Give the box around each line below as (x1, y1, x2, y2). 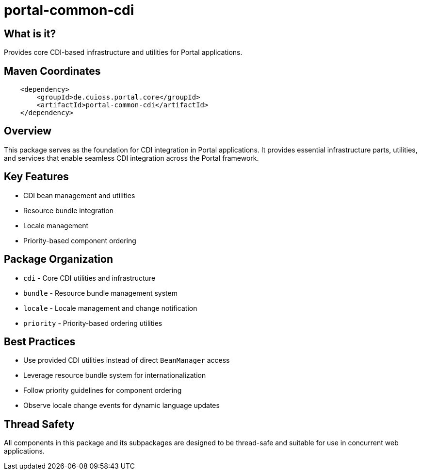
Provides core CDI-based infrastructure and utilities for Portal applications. (4, 48, 243, 57)
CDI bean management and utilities (23, 191, 135, 200)
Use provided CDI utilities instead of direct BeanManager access (23, 356, 230, 365)
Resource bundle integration (23, 206, 113, 215)
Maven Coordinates (4, 65, 101, 77)
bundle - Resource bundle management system (23, 288, 178, 297)
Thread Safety (4, 418, 75, 430)
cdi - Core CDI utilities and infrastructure (23, 273, 156, 282)
